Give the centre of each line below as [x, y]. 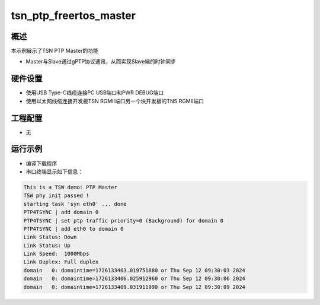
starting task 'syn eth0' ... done [75, 204]
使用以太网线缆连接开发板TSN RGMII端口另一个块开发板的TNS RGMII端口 [115, 101]
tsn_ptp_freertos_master [73, 15]
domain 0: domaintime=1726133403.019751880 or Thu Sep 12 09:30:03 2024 [135, 270]
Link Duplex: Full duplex [61, 262]
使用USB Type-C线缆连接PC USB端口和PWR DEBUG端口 [95, 93]
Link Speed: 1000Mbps [56, 254]
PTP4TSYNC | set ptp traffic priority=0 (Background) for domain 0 [124, 220]
